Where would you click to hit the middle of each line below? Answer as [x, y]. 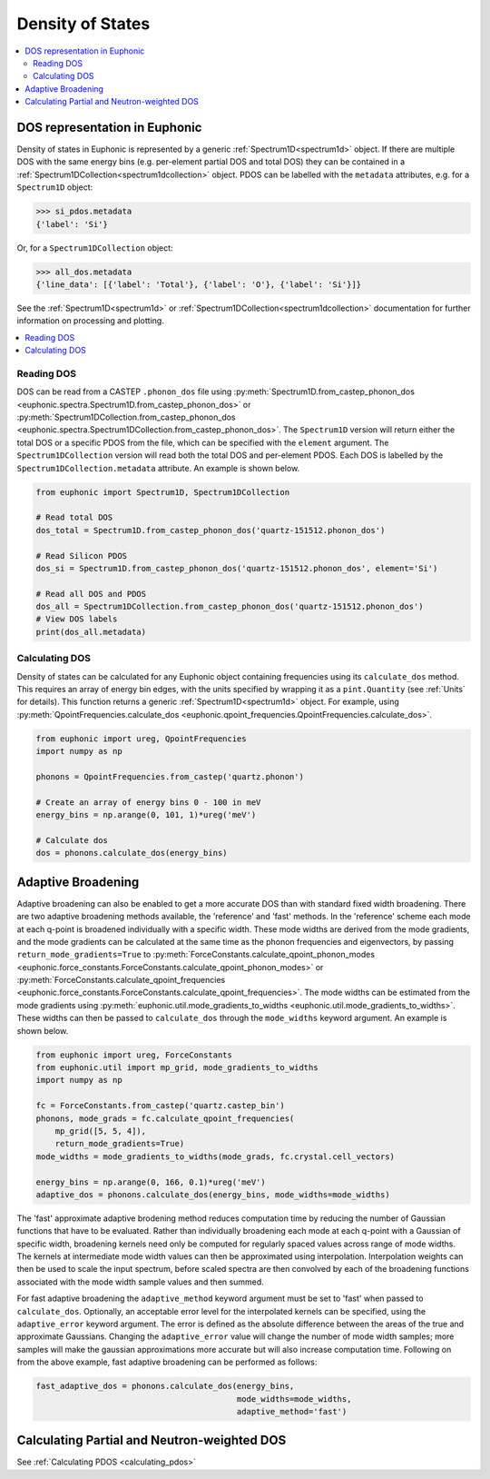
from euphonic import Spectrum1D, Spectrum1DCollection [163, 492]
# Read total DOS [74, 517]
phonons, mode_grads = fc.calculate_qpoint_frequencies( [165, 1118]
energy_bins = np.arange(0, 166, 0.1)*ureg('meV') [151, 1182]
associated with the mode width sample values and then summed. [140, 1282]
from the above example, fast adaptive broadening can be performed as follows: [167, 1362]
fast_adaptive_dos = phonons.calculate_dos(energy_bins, [165, 1386]
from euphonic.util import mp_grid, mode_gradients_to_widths [177, 1068]
